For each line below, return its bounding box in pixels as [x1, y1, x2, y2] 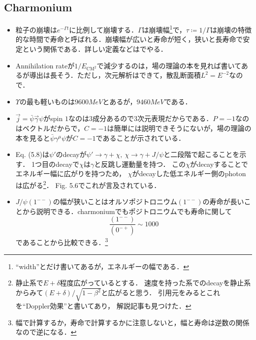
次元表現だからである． [137, 113, 213, 124]
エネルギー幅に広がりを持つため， [15, 168, 126, 179]
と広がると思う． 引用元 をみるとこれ [101, 287, 221, 298]
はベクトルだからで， [15, 123, 84, 133]
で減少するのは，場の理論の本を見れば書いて [96, 60, 241, 70]
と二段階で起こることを [163, 149, 240, 159]
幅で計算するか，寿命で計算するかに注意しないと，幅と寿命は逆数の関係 [15, 317, 250, 327]
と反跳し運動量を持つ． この [94, 158, 186, 169]
